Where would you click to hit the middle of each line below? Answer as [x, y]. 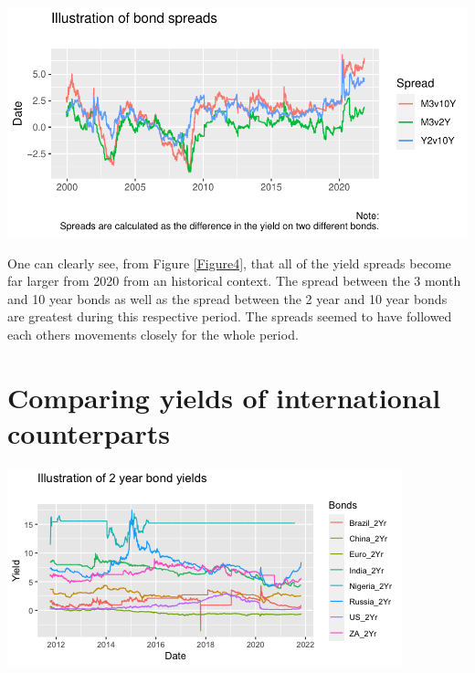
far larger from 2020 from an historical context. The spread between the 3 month [234, 281]
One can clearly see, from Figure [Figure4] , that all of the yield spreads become [229, 263]
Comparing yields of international [224, 397]
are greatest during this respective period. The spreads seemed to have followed [230, 316]
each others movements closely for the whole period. [153, 334]
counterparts [89, 432]
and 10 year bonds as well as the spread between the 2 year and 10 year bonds [227, 298]
